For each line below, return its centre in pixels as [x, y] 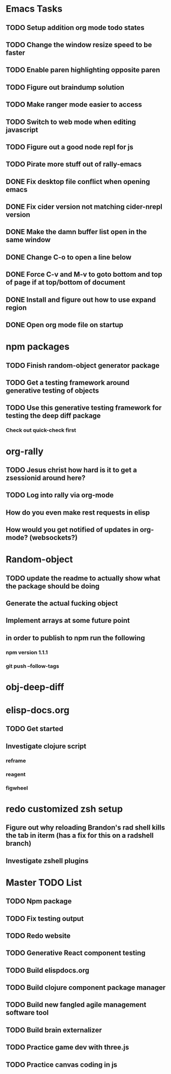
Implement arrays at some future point [68, 621]
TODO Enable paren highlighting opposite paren [83, 70]
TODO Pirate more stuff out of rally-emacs [74, 164]
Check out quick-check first [41, 430]
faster [15, 53]
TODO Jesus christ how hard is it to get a [72, 470]
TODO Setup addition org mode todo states [75, 28]
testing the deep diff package [53, 416]
